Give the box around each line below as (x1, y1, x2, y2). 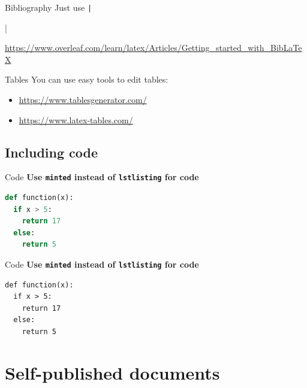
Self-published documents (5, 360, 220, 384)
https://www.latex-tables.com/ (19, 113, 133, 126)
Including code (5, 143, 98, 161)
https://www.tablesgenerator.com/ (19, 93, 147, 106)
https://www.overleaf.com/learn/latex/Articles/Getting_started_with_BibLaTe (5, 41, 302, 54)
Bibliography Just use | (5, 1, 92, 13)
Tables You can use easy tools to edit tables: (5, 73, 168, 86)
